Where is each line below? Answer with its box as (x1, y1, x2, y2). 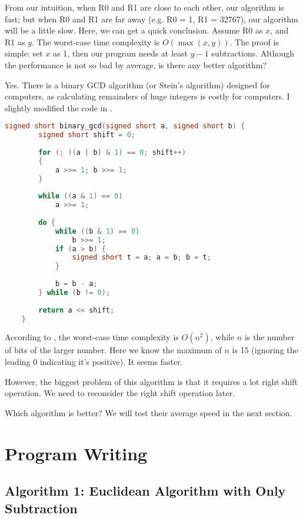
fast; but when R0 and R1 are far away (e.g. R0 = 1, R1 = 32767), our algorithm (5, 12, 298, 25)
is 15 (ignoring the (232, 344, 298, 356)
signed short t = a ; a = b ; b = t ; (72, 253, 211, 262)
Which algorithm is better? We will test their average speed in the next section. (5, 406, 292, 419)
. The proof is (229, 35, 279, 48)
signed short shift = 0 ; (38, 131, 136, 140)
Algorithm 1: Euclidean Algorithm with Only (5, 482, 286, 500)
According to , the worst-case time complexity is (5, 331, 179, 343)
